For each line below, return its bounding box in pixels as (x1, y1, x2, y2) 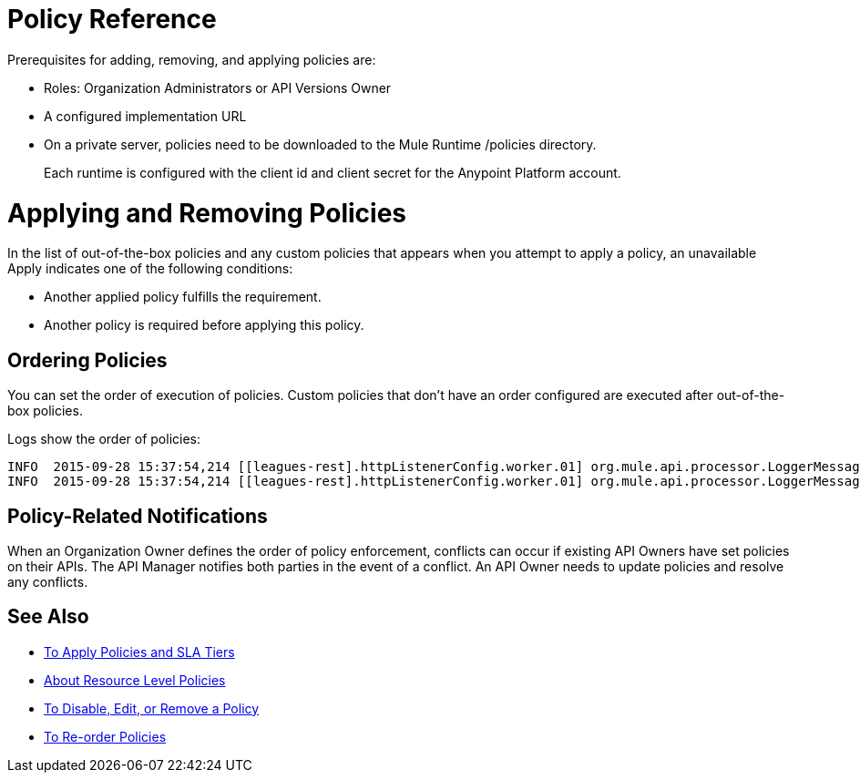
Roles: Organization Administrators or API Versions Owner (44, 79, 392, 96)
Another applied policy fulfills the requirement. (44, 289, 322, 305)
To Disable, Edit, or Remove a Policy (44, 700, 260, 716)
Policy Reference (7, 4, 217, 35)
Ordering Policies (7, 348, 168, 372)
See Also (7, 605, 89, 629)
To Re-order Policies (44, 728, 167, 744)
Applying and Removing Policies (7, 197, 407, 229)
